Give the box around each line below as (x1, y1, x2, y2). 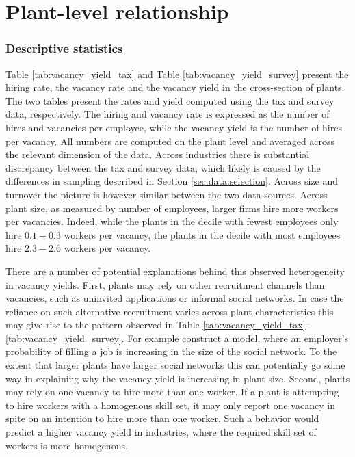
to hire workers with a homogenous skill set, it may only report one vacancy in (5, 397, 335, 412)
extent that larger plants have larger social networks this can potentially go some (5, 358, 345, 372)
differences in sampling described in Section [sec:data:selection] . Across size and (5, 174, 339, 188)
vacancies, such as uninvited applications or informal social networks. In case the (5, 291, 344, 305)
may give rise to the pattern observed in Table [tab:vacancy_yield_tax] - (5, 317, 309, 332)
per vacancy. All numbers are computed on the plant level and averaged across (5, 133, 335, 148)
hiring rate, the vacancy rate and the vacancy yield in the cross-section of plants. (5, 80, 345, 94)
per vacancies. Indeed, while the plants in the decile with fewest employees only (5, 214, 339, 228)
